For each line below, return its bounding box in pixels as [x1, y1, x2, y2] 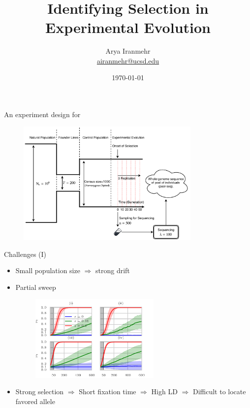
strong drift [95, 265, 130, 276]
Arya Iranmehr [105, 46, 151, 56]
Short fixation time [79, 386, 136, 397]
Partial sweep [15, 282, 56, 292]
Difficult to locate [192, 386, 246, 397]
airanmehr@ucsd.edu [96, 55, 159, 65]
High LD [151, 386, 178, 397]
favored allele [15, 396, 55, 406]
